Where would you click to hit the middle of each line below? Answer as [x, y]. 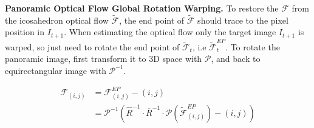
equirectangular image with [56, 70]
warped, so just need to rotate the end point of [92, 46]
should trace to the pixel [243, 20]
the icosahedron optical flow [57, 20]
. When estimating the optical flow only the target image [170, 32]
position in [25, 32]
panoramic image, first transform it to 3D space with [104, 59]
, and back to [236, 59]
